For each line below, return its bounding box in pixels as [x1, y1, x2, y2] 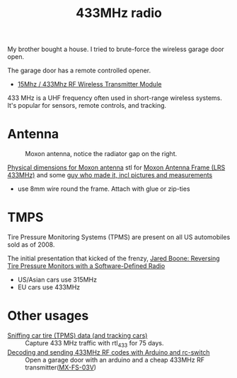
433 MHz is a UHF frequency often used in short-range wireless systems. [7, 94, 223, 102]
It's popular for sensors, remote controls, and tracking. [7, 101, 167, 110]
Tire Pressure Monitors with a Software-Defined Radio [7, 262, 166, 270]
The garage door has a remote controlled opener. [7, 66, 151, 75]
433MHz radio [75, 5, 163, 21]
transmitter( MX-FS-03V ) [25, 363, 97, 372]
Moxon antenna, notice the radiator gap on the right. [25, 150, 178, 158]
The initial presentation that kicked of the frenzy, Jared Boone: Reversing [7, 254, 221, 263]
